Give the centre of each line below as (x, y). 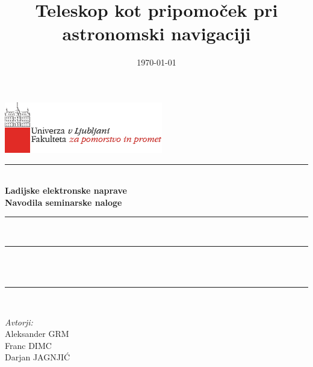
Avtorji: (19, 322)
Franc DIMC (28, 345)
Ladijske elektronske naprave (66, 190)
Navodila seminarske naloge (64, 202)
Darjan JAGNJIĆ (38, 357)
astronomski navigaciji (156, 33)
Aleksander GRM (37, 334)
